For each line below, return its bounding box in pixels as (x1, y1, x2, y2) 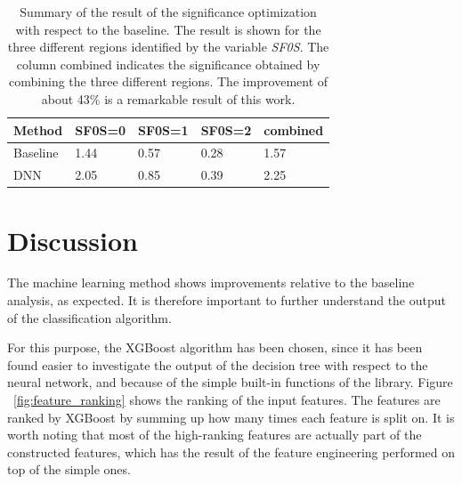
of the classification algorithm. (7, 308, 172, 327)
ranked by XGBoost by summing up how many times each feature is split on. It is (7, 407, 455, 426)
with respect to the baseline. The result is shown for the (15, 20, 321, 38)
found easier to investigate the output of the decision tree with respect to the (7, 355, 428, 374)
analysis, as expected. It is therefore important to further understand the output (7, 291, 446, 310)
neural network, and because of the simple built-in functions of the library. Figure (7, 373, 453, 391)
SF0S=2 (200, 120, 252, 139)
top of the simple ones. (7, 460, 131, 479)
